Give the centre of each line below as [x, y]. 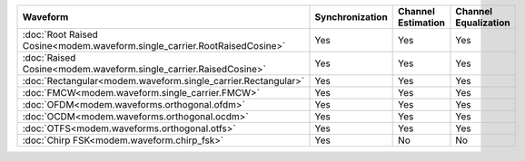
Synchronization [351, 17]
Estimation [421, 23]
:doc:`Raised [49, 57]
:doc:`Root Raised [60, 34]
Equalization [483, 23]
